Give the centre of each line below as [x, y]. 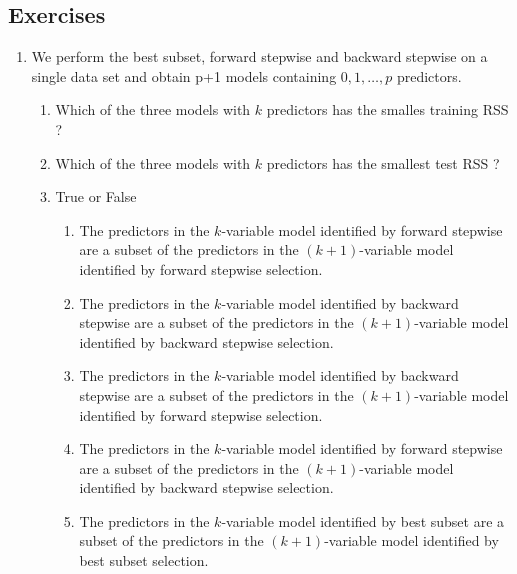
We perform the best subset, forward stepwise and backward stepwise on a [259, 56]
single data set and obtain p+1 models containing [184, 75]
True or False [96, 196]
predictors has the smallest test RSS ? [383, 162]
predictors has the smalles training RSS [387, 109]
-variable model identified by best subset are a [363, 520]
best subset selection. [144, 560]
